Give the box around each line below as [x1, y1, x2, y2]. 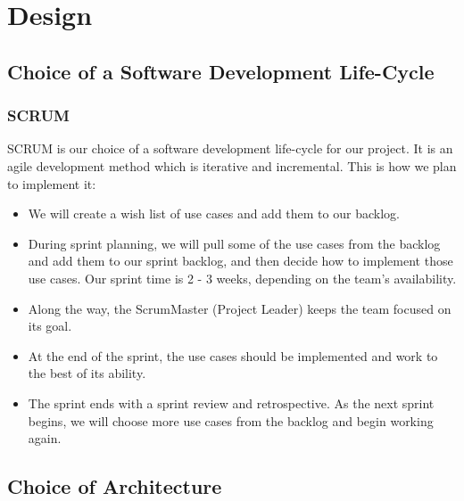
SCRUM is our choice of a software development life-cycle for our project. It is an [7, 139, 453, 158]
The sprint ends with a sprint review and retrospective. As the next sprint [28, 393, 435, 412]
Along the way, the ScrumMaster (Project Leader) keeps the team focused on [28, 299, 452, 317]
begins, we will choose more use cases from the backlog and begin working [28, 411, 434, 430]
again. [28, 429, 62, 448]
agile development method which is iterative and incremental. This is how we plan [7, 156, 457, 175]
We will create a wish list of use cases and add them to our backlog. [28, 204, 400, 223]
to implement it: [7, 174, 96, 193]
